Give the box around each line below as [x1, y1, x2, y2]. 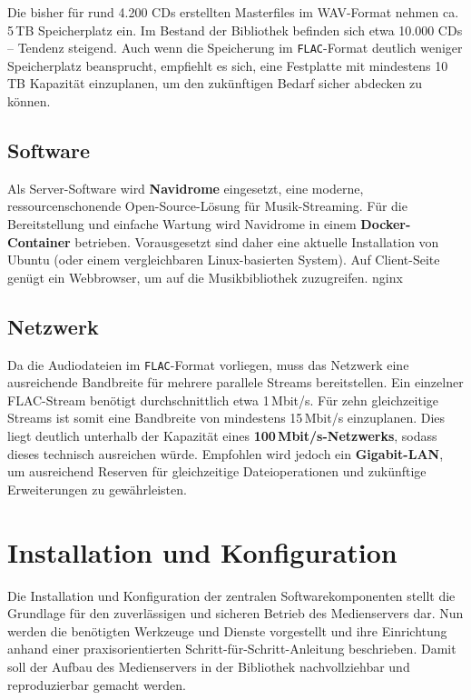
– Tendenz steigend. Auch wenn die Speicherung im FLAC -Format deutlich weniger [7, 38, 463, 57]
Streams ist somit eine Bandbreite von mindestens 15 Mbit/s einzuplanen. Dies [7, 408, 446, 427]
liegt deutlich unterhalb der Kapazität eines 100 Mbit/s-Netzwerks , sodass [7, 426, 437, 445]
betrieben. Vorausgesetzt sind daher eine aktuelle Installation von [74, 232, 439, 251]
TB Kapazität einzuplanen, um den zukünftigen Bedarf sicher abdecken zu [7, 74, 423, 93]
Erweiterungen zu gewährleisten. [7, 479, 187, 498]
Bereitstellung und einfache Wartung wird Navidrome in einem [7, 215, 357, 234]
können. [7, 92, 51, 111]
